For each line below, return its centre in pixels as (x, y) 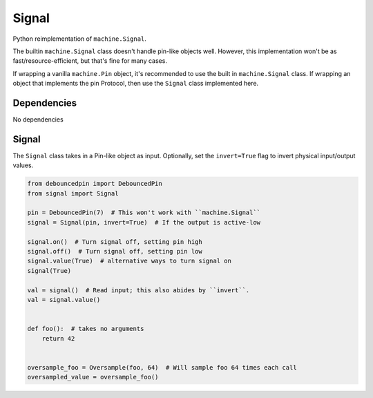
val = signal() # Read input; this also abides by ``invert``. (138, 290)
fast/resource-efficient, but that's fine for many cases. (90, 61)
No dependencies (38, 120)
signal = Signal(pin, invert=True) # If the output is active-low (144, 222)
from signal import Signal (73, 193)
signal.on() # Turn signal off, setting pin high (115, 241)
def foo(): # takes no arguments (86, 329)
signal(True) (49, 271)
